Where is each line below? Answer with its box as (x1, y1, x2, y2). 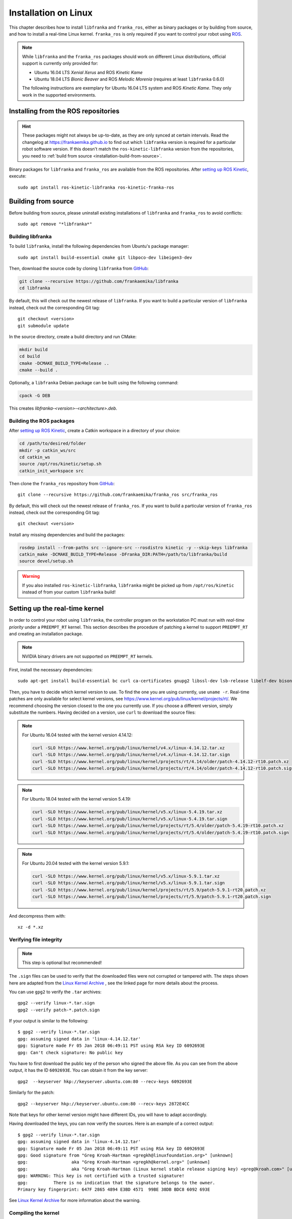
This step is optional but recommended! (22, 960, 102, 965)
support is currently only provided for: (22, 60, 98, 66)
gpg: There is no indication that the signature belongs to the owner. (18, 1180, 216, 1185)
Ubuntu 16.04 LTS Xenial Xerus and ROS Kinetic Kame (34, 69, 143, 75)
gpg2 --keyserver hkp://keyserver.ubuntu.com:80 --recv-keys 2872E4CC (18, 1101, 190, 1106)
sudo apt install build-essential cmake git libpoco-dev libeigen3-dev (18, 255, 192, 260)
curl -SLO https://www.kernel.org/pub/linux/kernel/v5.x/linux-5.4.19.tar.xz (32, 809, 222, 815)
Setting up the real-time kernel (9, 605, 104, 613)
